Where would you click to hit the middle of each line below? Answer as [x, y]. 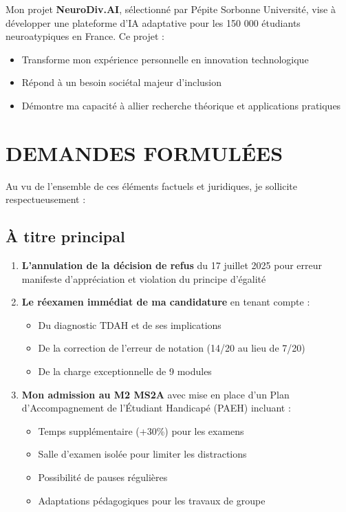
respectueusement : [46, 199]
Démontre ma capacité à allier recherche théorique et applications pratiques [181, 105]
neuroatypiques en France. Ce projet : [85, 36]
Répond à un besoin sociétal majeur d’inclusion [122, 82]
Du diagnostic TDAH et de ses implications [130, 324]
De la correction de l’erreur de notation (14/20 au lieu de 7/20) [172, 348]
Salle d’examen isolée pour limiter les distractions [142, 454]
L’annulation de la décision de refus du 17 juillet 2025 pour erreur [172, 265]
